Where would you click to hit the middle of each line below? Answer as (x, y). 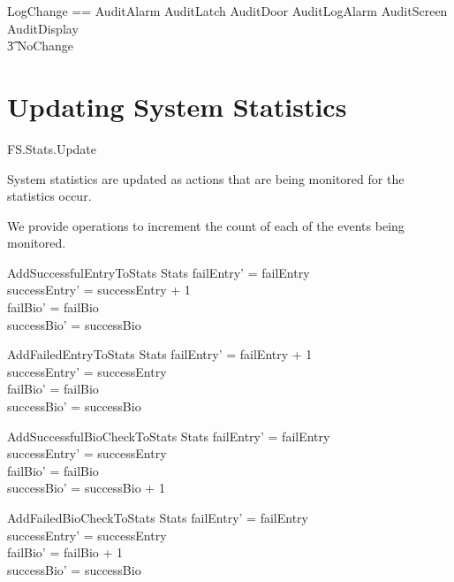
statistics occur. (49, 196)
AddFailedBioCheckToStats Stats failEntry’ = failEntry (158, 517)
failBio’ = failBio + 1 (65, 552)
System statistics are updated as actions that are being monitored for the (206, 178)
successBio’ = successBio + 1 (86, 488)
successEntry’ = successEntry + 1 (99, 290)
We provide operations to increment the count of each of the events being (206, 225)
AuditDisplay (43, 28)
